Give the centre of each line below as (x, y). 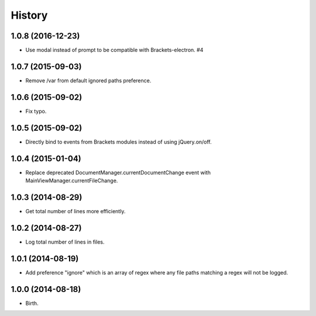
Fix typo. (36, 111)
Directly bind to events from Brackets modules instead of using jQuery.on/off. (118, 142)
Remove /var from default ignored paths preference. (88, 80)
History (29, 15)
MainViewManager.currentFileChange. (72, 180)
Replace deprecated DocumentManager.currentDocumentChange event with (118, 172)
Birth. (32, 303)
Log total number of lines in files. (65, 242)
